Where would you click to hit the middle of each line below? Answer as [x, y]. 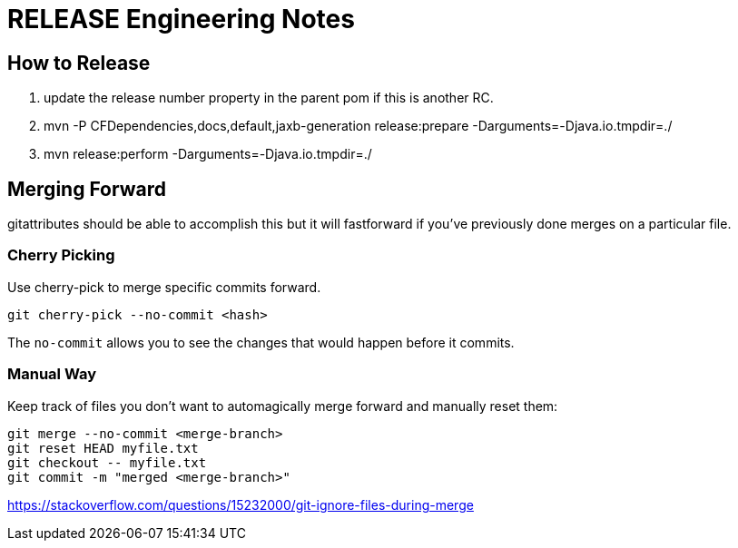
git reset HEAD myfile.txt [103, 448]
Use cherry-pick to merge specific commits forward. [164, 287]
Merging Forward [87, 189]
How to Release [79, 63]
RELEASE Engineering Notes [181, 19]
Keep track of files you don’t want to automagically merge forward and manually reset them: [283, 406]
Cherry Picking [61, 255]
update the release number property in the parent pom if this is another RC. [269, 98]
